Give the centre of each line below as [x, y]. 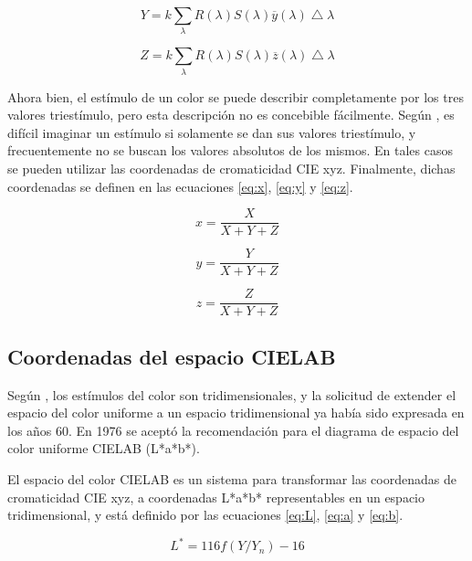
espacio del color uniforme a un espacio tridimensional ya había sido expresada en [236, 413]
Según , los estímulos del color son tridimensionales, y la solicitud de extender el [232, 394]
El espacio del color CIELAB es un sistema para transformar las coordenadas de [232, 478]
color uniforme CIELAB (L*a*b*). [104, 448]
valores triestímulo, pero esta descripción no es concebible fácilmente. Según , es [231, 115]
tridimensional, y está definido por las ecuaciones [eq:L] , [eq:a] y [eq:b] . [205, 515]
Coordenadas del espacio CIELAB [172, 356]
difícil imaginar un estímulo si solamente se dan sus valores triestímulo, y [212, 132]
